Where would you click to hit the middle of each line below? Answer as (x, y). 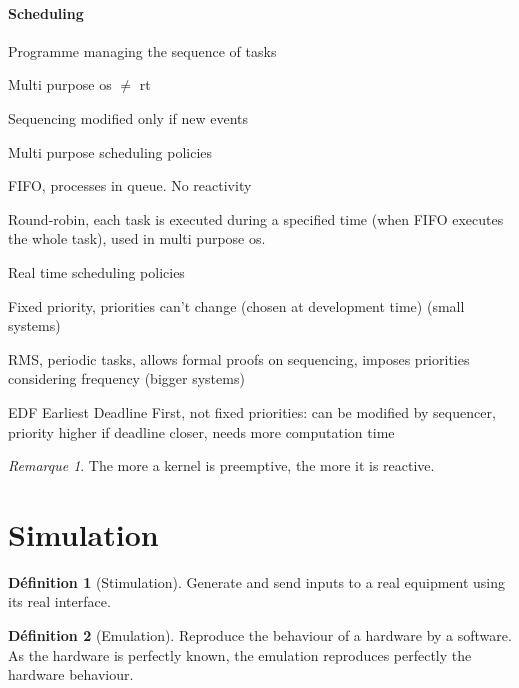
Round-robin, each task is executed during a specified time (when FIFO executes (256, 218)
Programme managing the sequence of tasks (142, 50)
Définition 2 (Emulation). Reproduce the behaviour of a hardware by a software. (260, 635)
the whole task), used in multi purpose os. (137, 238)
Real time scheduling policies (96, 271)
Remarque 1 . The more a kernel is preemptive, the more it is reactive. (221, 465)
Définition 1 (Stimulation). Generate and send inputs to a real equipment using (257, 581)
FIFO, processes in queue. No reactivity (130, 185)
